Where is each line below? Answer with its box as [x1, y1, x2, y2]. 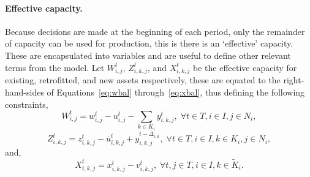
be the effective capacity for [193, 61, 297, 73]
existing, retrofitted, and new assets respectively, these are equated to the [5, 73, 281, 86]
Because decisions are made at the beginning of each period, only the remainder [5, 24, 305, 37]
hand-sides [5, 85, 44, 98]
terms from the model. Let [5, 61, 105, 73]
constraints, [5, 97, 48, 110]
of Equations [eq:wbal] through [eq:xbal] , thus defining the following [47, 85, 305, 98]
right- [283, 73, 304, 86]
